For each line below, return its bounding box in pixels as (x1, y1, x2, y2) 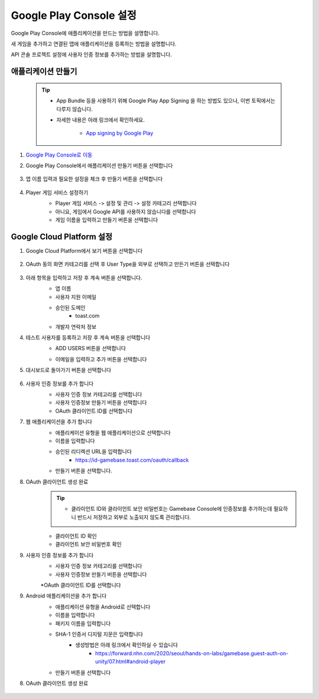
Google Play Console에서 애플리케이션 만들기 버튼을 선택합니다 (25, 162, 173, 169)
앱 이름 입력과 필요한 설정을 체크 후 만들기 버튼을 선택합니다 (25, 175, 163, 182)
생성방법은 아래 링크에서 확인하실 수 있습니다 (75, 641, 178, 649)
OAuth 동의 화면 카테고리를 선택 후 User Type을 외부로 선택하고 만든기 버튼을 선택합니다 (25, 260, 230, 268)
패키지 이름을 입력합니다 (55, 620, 111, 627)
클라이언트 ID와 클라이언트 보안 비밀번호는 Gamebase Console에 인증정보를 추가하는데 (71, 505, 272, 512)
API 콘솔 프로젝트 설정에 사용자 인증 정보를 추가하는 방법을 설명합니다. (11, 51, 172, 58)
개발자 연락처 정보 (55, 323, 97, 330)
